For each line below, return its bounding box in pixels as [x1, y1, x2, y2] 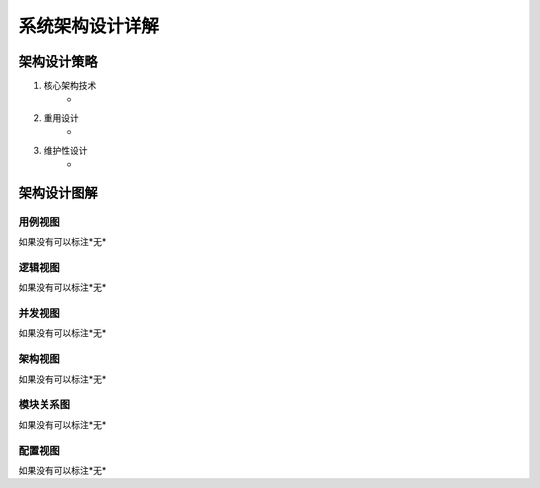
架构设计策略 [18, 53, 98, 70]
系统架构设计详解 [18, 15, 160, 37]
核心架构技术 [43, 80, 97, 92]
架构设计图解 [18, 184, 98, 201]
